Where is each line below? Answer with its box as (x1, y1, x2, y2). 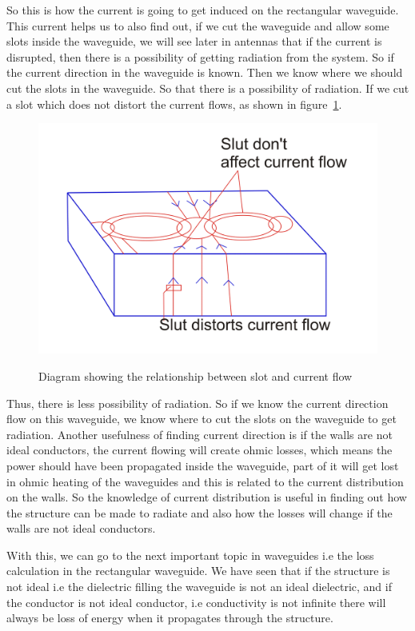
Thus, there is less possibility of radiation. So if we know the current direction (6, 394, 389, 411)
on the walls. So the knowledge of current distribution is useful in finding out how (6, 489, 407, 505)
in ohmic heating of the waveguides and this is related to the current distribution (6, 473, 404, 489)
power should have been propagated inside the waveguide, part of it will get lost (6, 457, 399, 473)
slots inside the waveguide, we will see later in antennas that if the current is (6, 33, 382, 50)
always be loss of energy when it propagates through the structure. (6, 609, 333, 626)
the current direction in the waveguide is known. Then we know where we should (6, 64, 403, 81)
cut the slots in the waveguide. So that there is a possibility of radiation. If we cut (6, 79, 409, 96)
